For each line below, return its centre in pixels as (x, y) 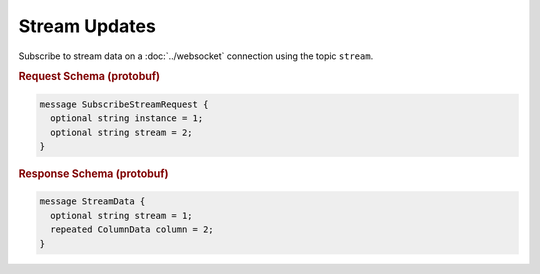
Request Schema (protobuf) (89, 77)
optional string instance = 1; (127, 118)
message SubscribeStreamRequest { (124, 104)
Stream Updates (87, 26)
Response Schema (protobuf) (93, 173)
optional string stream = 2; (122, 132)
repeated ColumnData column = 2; (132, 229)
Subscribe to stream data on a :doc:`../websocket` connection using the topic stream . (196, 56)
